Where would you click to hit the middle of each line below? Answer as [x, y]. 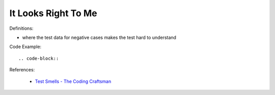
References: [22, 70]
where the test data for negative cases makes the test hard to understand [99, 37]
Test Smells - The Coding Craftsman [73, 81]
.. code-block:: [39, 58]
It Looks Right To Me [53, 13]
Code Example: [25, 47]
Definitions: [21, 28]
